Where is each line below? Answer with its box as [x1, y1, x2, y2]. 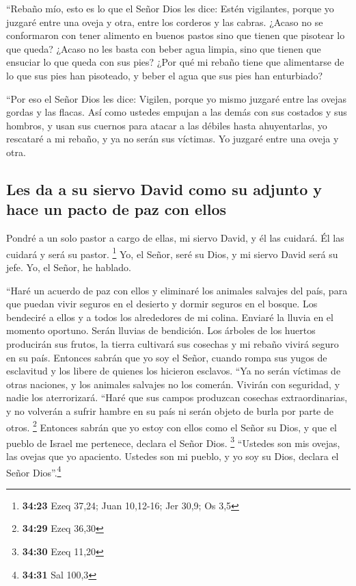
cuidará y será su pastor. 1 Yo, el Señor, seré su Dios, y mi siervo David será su [6, 244, 338, 261]
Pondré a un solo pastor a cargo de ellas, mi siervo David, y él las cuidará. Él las [6, 231, 344, 245]
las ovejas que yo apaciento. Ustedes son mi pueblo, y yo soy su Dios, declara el [6, 449, 339, 463]
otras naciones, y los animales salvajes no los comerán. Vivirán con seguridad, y [6, 377, 340, 391]
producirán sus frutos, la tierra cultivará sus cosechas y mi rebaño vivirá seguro [6, 336, 339, 351]
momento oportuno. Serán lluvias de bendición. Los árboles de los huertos [6, 323, 316, 337]
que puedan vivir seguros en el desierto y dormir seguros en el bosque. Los [6, 296, 318, 311]
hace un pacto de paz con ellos [6, 199, 227, 220]
